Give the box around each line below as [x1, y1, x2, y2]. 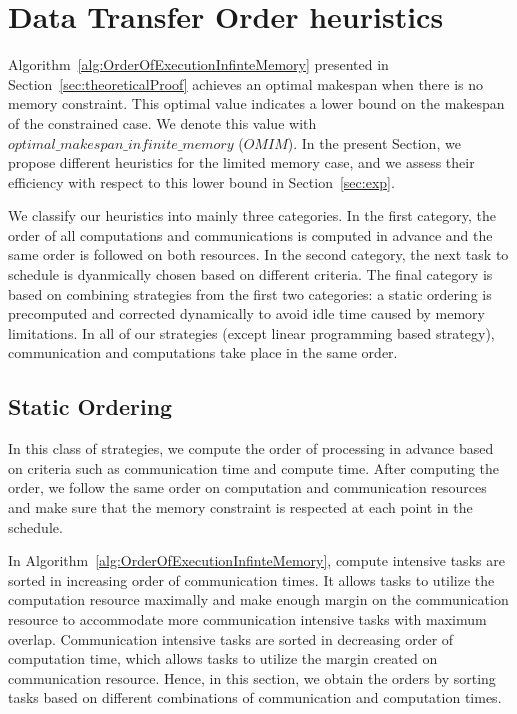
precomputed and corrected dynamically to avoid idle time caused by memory [8, 303, 485, 324]
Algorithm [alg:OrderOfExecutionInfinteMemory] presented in [8, 54, 389, 75]
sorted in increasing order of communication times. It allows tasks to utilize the [8, 569, 495, 590]
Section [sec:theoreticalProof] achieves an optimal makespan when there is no [8, 73, 484, 94]
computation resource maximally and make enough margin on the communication [8, 589, 509, 610]
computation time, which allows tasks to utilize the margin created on [8, 648, 438, 669]
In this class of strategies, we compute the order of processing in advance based [8, 438, 494, 459]
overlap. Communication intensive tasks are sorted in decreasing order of [8, 628, 454, 649]
